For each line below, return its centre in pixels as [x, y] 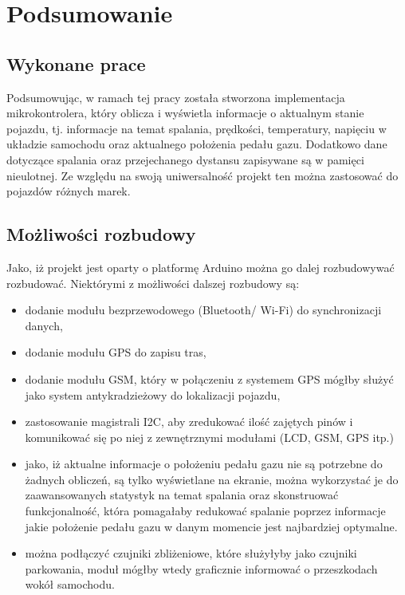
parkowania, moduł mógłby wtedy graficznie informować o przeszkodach [201, 568]
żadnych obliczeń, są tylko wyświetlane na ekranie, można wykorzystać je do [212, 479]
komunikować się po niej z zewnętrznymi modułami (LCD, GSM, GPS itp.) [209, 437]
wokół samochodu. [70, 584]
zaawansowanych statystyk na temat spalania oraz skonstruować [182, 495]
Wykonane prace [76, 63]
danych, [44, 325]
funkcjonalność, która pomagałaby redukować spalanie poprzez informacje [205, 511]
